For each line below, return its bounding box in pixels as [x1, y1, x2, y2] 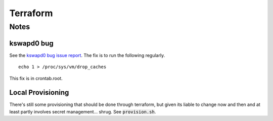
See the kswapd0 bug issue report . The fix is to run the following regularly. [9, 52, 165, 58]
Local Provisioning [9, 88, 69, 97]
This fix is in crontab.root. [9, 75, 63, 81]
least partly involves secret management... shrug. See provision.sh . [9, 108, 156, 114]
